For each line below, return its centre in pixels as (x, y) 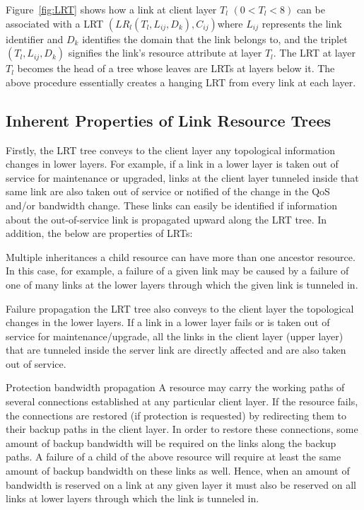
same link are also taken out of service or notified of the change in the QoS (168, 191)
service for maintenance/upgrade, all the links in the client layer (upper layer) (175, 336)
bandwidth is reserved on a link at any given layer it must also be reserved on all (181, 484)
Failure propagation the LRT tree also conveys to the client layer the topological (180, 308)
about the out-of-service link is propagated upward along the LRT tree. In (166, 219)
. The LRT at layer (315, 53)
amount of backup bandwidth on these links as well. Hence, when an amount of (178, 471)
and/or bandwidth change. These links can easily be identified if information (171, 205)
